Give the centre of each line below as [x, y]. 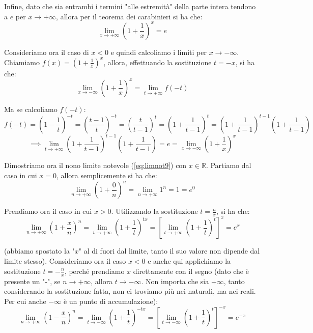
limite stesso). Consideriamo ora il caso [65, 261]
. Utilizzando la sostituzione [154, 211]
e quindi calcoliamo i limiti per [159, 52]
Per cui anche [25, 301]
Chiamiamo [22, 62]
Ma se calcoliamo [31, 109]
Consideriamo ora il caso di [47, 52]
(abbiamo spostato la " [39, 251]
